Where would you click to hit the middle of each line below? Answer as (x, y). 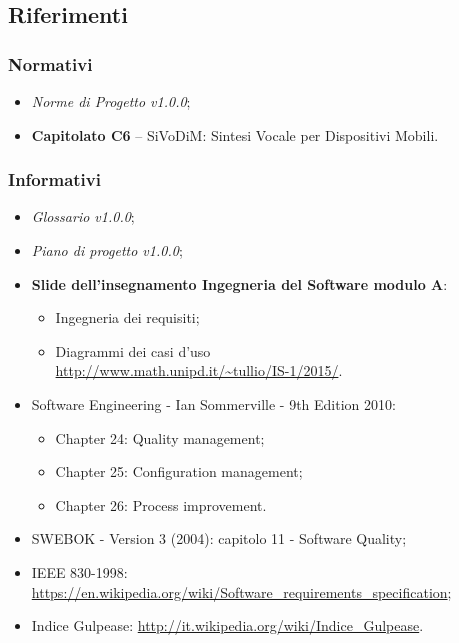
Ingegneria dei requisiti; (127, 317)
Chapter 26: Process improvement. (161, 504)
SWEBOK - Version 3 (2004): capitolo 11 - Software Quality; (219, 538)
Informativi (54, 179)
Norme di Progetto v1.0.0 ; (111, 101)
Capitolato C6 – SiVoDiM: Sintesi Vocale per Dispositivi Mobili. (235, 134)
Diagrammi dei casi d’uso (133, 350)
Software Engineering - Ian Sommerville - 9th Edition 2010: (213, 403)
